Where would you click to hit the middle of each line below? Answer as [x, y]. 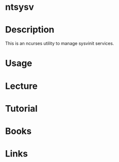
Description [30, 30]
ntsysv [20, 7]
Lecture [22, 86]
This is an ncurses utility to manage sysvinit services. [59, 43]
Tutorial [22, 108]
